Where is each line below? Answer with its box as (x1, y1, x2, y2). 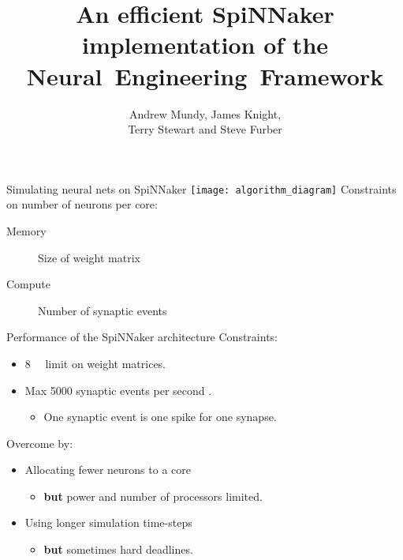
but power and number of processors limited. (43, 487, 263, 504)
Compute (6, 276, 50, 292)
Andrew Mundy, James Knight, (129, 105, 282, 122)
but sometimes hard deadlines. (43, 541, 193, 558)
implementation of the (81, 28, 329, 61)
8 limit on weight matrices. (24, 355, 166, 371)
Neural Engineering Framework (26, 59, 384, 92)
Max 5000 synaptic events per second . (24, 381, 212, 398)
